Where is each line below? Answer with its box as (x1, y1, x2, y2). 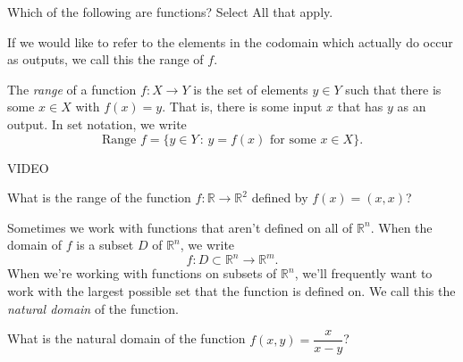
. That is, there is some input (162, 97, 323, 116)
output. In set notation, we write (7, 114, 187, 133)
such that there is (345, 79, 442, 98)
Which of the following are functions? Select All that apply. (7, 3, 333, 21)
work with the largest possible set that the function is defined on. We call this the (7, 282, 456, 300)
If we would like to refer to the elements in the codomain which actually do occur (7, 32, 453, 51)
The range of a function (7, 79, 137, 98)
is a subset (76, 235, 134, 254)
